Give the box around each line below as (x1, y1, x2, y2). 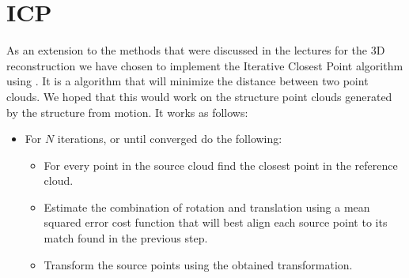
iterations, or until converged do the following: (57, 130, 282, 147)
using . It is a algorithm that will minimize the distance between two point (6, 73, 369, 89)
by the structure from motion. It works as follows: (6, 103, 248, 120)
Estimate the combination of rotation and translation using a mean (44, 198, 370, 215)
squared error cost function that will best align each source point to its (44, 214, 388, 231)
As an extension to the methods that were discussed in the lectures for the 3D (6, 42, 385, 58)
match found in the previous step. (44, 230, 208, 246)
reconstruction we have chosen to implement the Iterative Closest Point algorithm (6, 57, 403, 73)
